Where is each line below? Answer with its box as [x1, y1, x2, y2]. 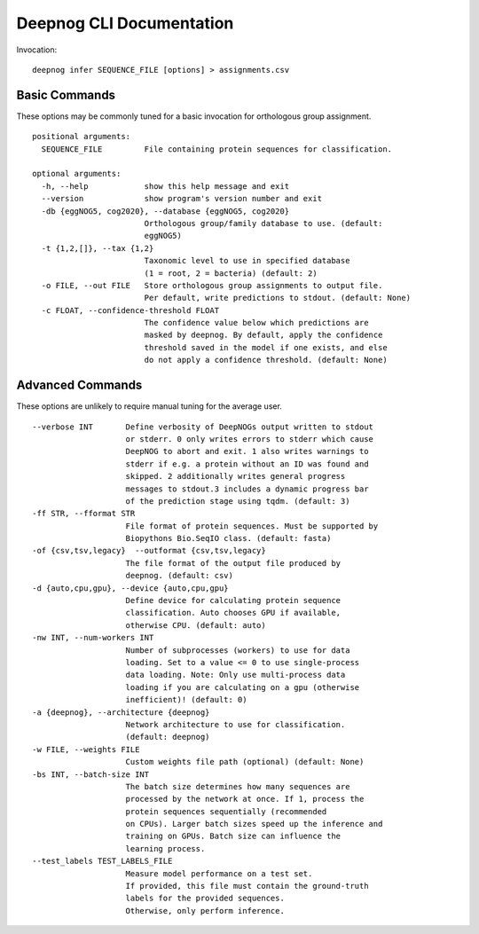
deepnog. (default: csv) [125, 570, 234, 581]
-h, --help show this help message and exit [41, 181, 290, 191]
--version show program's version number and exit [41, 193, 323, 204]
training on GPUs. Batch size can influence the [125, 831, 342, 842]
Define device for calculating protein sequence [125, 595, 342, 606]
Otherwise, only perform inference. [125, 906, 286, 915]
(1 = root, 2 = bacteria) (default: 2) [144, 268, 318, 279]
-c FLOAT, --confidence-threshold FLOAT [41, 305, 220, 315]
